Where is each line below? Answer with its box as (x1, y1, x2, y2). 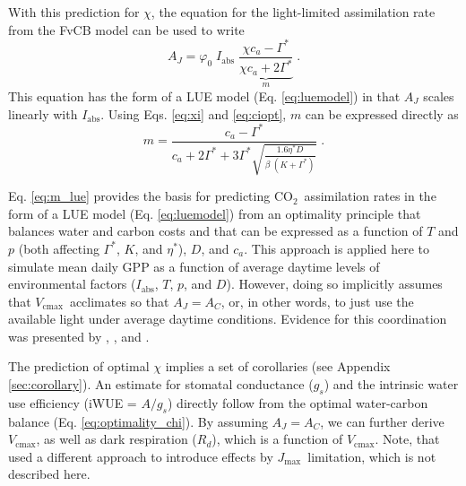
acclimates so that (69, 291, 169, 310)
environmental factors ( (8, 274, 136, 293)
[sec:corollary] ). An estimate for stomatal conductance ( (8, 375, 314, 394)
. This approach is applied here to (244, 239, 429, 257)
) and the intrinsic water (324, 375, 459, 394)
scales (423, 86, 454, 105)
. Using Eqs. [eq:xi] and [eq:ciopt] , (100, 104, 287, 123)
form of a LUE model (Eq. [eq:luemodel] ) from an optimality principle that (8, 204, 421, 222)
